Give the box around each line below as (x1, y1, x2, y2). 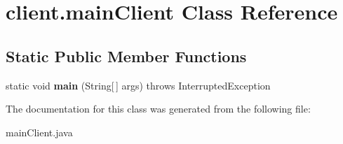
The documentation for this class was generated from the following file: (6, 101, 311, 116)
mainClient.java (6, 124, 73, 139)
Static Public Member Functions (6, 45, 247, 66)
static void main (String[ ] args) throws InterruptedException (6, 78, 271, 92)
